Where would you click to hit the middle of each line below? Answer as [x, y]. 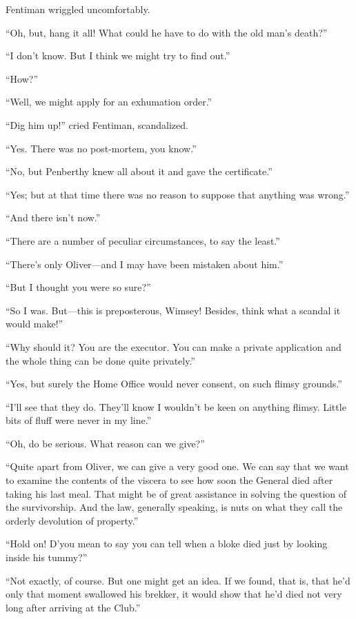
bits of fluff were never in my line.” [79, 420]
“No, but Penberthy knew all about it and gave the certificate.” [139, 171]
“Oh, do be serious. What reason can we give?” [105, 443]
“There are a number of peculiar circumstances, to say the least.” [143, 240]
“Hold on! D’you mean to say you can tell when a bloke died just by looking [167, 544]
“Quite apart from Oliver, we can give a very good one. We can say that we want [177, 466]
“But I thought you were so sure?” [78, 287]
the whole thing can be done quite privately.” [101, 360]
